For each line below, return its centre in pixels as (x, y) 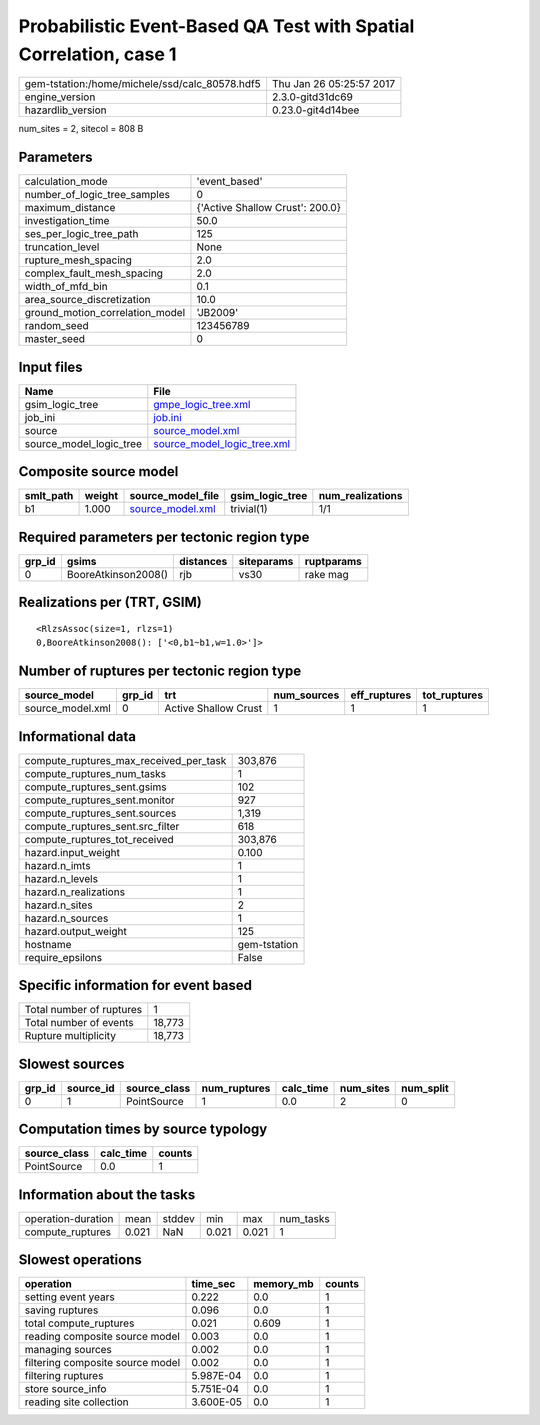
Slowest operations (80, 1260)
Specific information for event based (135, 985)
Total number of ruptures (83, 1010)
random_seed (56, 326)
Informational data (77, 736)
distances (203, 561)
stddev (178, 1218)
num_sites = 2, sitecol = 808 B (81, 129)
